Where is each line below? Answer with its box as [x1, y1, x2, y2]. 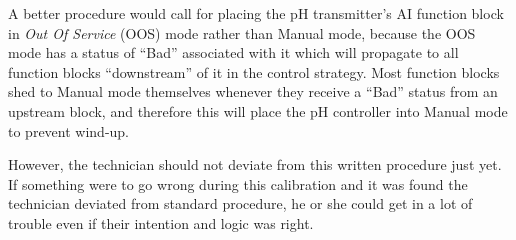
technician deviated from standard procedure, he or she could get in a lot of [8, 193, 473, 214]
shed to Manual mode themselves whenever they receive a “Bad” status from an [8, 81, 498, 102]
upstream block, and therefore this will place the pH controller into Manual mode [8, 100, 508, 121]
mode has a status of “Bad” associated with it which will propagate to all [8, 42, 459, 63]
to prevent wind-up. [8, 120, 130, 141]
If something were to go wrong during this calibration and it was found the [8, 173, 468, 194]
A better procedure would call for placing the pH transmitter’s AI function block [8, 3, 504, 23]
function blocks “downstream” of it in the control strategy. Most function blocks [8, 61, 500, 82]
